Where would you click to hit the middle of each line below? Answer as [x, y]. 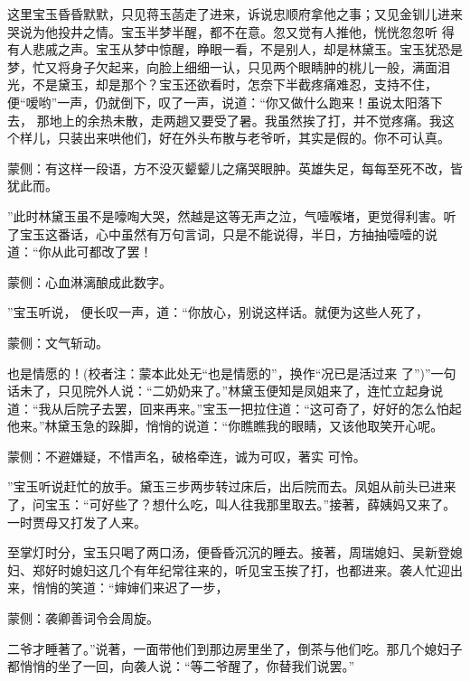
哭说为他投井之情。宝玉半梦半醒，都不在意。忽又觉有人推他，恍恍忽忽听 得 [231, 31]
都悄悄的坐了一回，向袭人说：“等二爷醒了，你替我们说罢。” [181, 666]
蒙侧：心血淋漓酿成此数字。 [89, 281]
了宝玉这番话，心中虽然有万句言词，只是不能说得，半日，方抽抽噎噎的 [216, 233]
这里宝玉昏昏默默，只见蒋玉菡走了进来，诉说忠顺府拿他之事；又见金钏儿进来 [235, 14]
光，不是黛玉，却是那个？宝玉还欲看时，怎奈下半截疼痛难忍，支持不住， [222, 84]
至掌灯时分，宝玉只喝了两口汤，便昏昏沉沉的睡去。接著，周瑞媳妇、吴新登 [229, 552]
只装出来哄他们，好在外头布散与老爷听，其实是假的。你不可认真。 [254, 138]
